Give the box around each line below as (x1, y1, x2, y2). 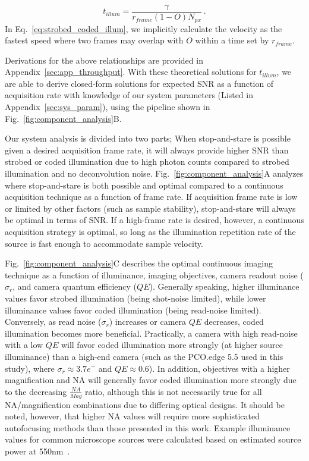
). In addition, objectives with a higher (149, 362, 290, 374)
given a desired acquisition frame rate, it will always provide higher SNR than (5, 143, 289, 156)
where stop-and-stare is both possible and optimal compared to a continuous (5, 178, 283, 191)
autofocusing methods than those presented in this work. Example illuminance (5, 421, 291, 434)
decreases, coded (204, 315, 264, 328)
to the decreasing (5, 385, 67, 397)
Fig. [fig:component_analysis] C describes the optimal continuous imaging (5, 257, 273, 269)
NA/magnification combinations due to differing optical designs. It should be (5, 398, 285, 410)
